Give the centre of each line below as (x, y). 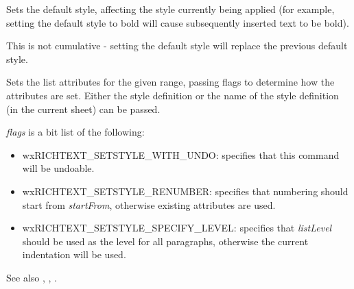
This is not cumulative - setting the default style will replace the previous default (177, 46)
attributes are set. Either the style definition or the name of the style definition (173, 95)
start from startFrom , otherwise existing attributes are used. (149, 204)
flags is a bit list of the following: (75, 132)
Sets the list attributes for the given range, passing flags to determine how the (170, 82)
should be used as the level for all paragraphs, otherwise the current (165, 241)
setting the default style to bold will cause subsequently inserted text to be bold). (178, 22)
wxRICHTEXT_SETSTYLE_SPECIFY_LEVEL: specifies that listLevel (177, 228)
